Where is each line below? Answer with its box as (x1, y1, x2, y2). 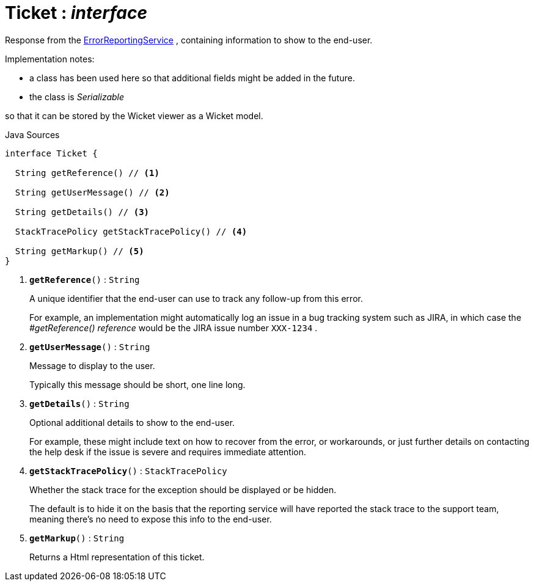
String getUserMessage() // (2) (15, 187, 170, 197)
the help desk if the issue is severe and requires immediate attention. (29, 446, 306, 457)
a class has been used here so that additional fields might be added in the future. (29, 72, 355, 83)
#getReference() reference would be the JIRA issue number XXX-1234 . (29, 322, 318, 333)
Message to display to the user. (29, 360, 155, 371)
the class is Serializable (29, 91, 125, 102)
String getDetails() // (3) (15, 207, 150, 217)
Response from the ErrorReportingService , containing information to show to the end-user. (5, 34, 373, 45)
